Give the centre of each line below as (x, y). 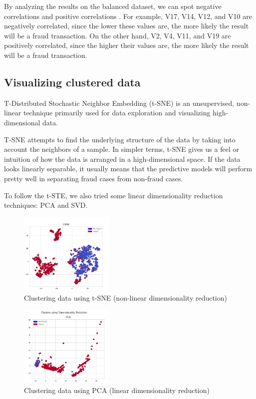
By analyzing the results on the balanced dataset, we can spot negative (113, 6)
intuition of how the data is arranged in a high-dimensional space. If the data (122, 159)
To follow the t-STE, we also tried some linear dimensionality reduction (114, 195)
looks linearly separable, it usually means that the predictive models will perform (128, 169)
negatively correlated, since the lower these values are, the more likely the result (127, 26)
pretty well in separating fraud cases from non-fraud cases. (94, 178)
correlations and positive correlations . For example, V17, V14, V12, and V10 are (128, 16)
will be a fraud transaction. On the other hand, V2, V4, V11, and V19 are (118, 35)
